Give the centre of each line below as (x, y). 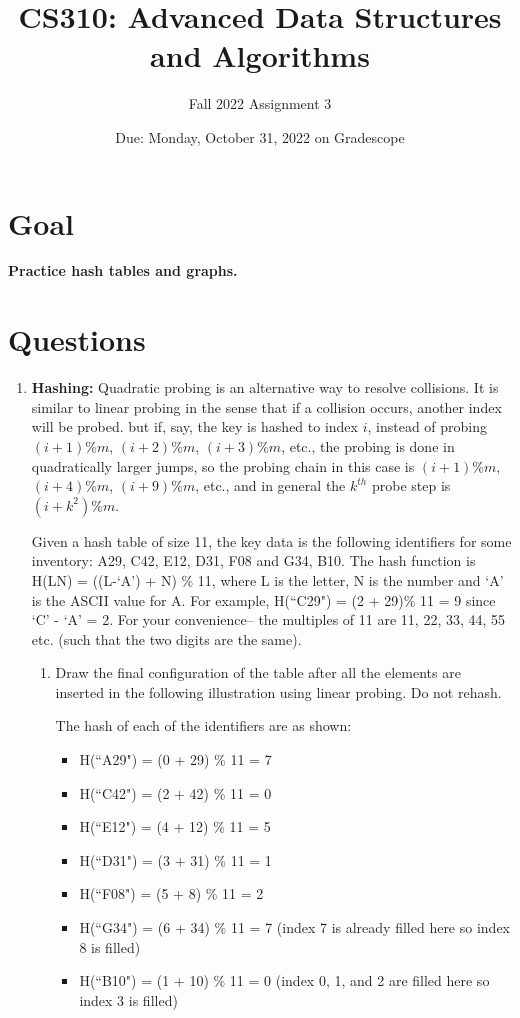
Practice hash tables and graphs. (123, 270)
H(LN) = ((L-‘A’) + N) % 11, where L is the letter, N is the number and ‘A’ (267, 579)
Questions (77, 339)
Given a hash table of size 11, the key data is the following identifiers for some (271, 540)
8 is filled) (110, 946)
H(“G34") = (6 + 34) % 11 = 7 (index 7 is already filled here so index (294, 927)
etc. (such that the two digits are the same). (166, 638)
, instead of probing (427, 426)
